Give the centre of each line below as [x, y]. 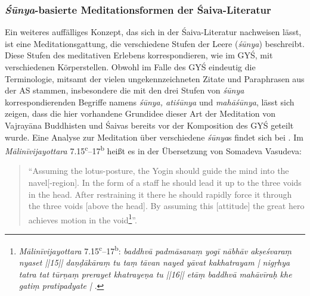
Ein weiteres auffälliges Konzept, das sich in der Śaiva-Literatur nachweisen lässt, [153, 32]
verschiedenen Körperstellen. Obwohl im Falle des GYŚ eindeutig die [130, 67]
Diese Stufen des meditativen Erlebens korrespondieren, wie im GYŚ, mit [139, 55]
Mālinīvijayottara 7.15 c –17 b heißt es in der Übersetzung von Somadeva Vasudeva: [153, 150]
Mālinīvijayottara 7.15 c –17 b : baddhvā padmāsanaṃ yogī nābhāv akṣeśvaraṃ [155, 250]
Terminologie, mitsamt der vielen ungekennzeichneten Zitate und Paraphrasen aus [155, 78]
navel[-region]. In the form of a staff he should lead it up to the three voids [165, 182]
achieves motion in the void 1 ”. [83, 219]
